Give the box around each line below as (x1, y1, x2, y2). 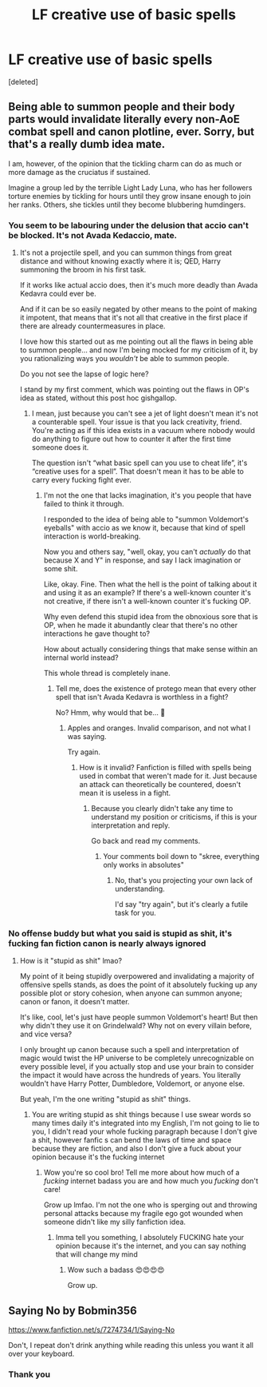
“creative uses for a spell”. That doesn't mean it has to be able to (31, 467, 245, 476)
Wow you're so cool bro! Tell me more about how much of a (43, 1168, 240, 1178)
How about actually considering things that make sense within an (43, 645, 257, 654)
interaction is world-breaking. (43, 531, 141, 541)
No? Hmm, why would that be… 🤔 (55, 708, 166, 717)
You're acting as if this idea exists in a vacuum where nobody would (31, 426, 255, 435)
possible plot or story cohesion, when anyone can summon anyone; (19, 988, 243, 998)
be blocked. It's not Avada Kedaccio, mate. (8, 229, 178, 240)
